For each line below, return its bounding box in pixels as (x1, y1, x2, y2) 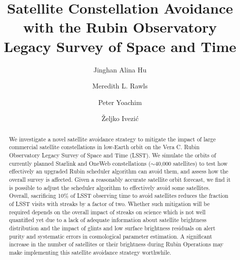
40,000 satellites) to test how (155, 159, 228, 167)
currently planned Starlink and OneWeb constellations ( (9, 159, 151, 167)
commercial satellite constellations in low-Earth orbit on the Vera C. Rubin (9, 143, 200, 151)
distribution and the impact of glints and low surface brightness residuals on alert (9, 224, 216, 232)
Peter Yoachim (98, 97, 142, 107)
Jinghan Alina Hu (93, 64, 147, 74)
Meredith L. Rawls (92, 81, 148, 91)
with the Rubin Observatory (23, 17, 217, 37)
